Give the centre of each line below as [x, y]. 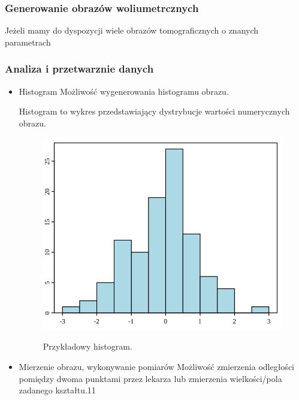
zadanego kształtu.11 [57, 390]
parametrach [28, 42]
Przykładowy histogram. [87, 346]
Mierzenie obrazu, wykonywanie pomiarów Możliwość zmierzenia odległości [156, 367]
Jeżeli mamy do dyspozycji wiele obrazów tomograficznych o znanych [132, 30]
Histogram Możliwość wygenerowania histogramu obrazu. [124, 91]
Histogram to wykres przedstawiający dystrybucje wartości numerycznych [154, 111]
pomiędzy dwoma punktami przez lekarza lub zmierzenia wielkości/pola [150, 378]
